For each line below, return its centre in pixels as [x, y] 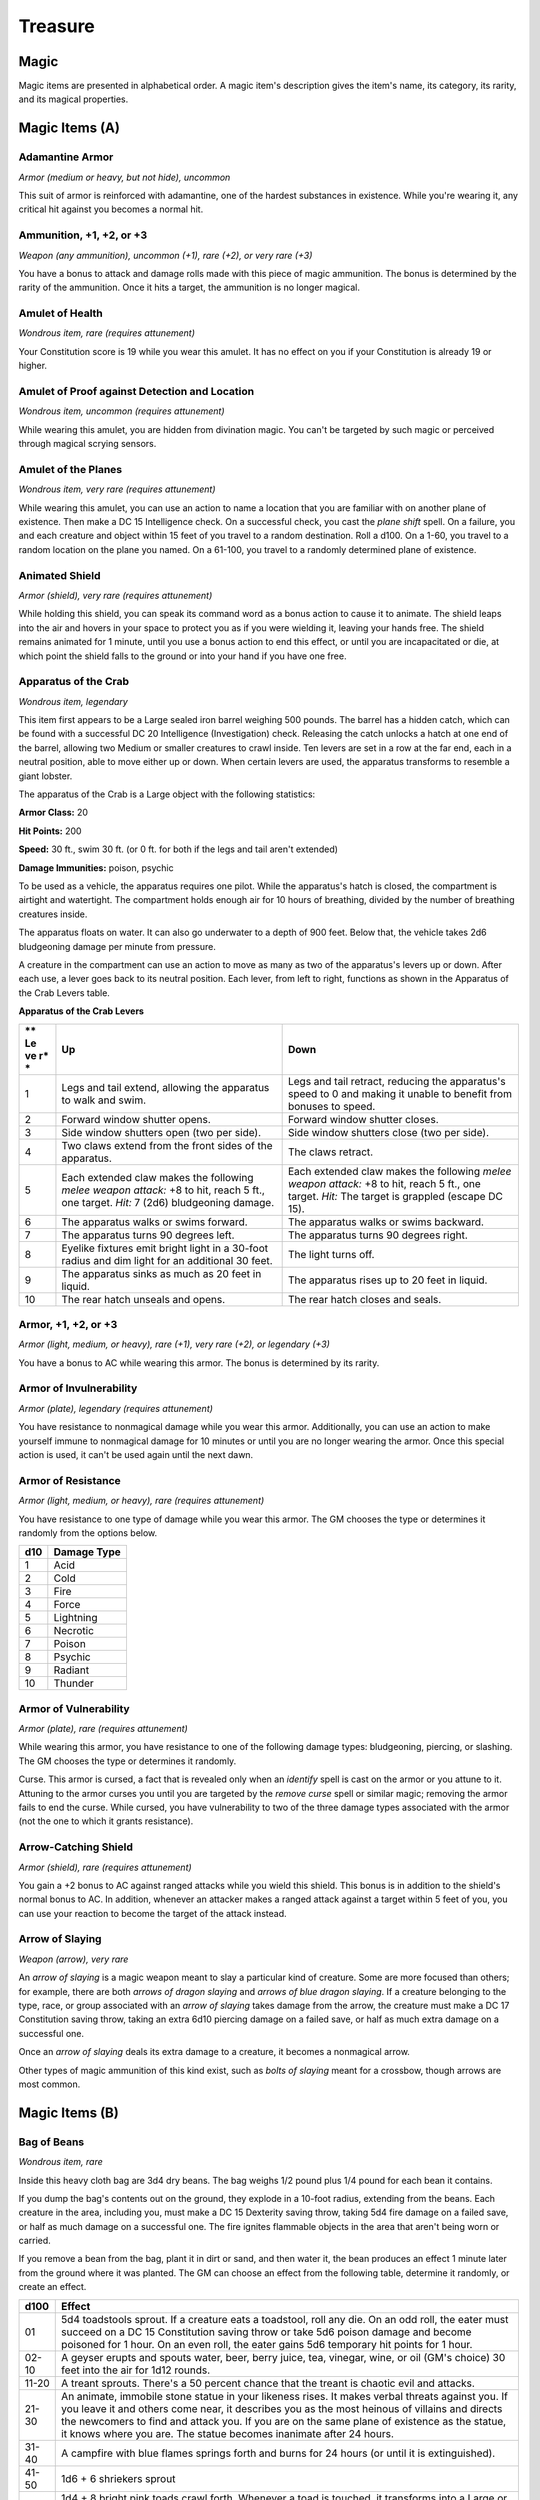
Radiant [71, 1670]
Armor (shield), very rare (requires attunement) [115, 595]
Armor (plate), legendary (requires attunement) [116, 1408]
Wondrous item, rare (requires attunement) [106, 333]
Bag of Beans [51, 2142]
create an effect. [52, 2287]
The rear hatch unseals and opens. [143, 1299]
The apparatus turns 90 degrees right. [378, 1235]
